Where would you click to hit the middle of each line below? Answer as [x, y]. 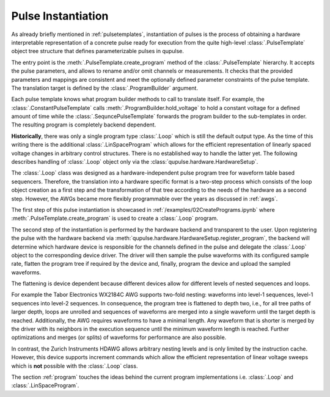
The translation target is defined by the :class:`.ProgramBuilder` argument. [105, 88]
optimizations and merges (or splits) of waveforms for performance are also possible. [119, 337]
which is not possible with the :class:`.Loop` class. [75, 366]
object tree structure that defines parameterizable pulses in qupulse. [98, 51]
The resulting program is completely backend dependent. [84, 125]
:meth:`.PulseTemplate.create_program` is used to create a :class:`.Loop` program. [115, 218]
